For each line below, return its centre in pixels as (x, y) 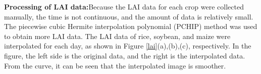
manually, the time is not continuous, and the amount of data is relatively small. (129, 16)
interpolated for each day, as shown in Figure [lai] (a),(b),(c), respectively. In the (128, 46)
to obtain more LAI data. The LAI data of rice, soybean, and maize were (117, 36)
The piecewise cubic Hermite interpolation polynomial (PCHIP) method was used (131, 26)
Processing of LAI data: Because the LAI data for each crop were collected (124, 6)
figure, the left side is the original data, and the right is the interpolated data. (125, 55)
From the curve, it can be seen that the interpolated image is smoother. (115, 65)
